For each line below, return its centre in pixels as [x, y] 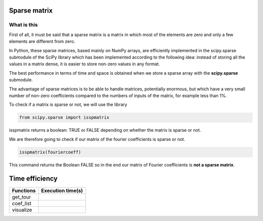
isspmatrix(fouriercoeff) [50, 152]
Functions [24, 190]
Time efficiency [33, 179]
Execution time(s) [62, 190]
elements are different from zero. [42, 41]
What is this [23, 25]
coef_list [22, 203]
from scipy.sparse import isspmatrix [64, 118]
